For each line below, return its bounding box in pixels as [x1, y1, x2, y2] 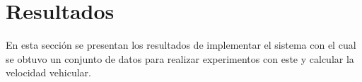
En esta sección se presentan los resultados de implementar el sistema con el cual [6, 37, 356, 52]
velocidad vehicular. [6, 65, 92, 80]
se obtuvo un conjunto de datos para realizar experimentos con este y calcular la [6, 51, 354, 66]
